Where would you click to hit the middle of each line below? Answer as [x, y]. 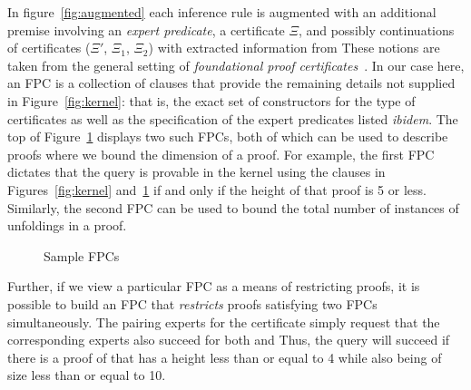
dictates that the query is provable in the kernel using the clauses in [196, 172]
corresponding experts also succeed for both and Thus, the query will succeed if [229, 340]
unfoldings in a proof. [67, 225]
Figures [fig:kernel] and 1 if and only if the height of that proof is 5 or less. [217, 189]
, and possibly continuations [376, 29]
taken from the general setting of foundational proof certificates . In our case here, [236, 65]
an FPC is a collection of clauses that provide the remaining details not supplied [231, 83]
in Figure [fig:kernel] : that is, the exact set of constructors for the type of [211, 100]
